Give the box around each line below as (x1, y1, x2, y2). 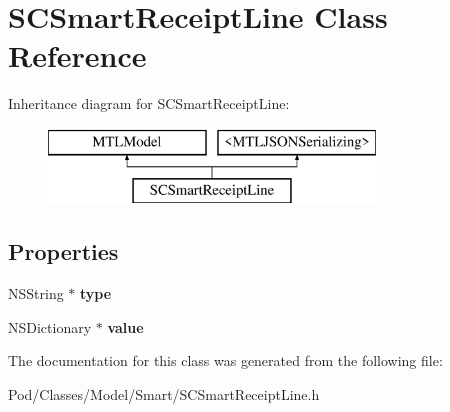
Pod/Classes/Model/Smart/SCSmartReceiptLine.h (8, 384, 320, 405)
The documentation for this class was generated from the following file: (8, 350, 443, 371)
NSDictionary (8, 316, 92, 337)
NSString (8, 283, 64, 304)
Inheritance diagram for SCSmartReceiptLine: (8, 93, 290, 114)
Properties (8, 236, 119, 267)
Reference (8, 35, 147, 76)
